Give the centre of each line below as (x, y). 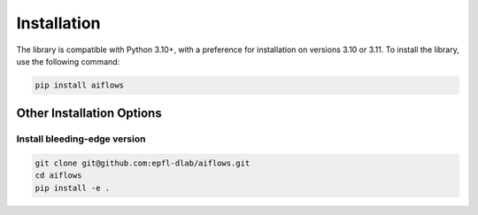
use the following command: (68, 61)
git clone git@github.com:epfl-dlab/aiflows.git (143, 163)
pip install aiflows (79, 85)
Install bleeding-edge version (81, 139)
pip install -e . (73, 188)
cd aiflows (58, 176)
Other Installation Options (89, 114)
